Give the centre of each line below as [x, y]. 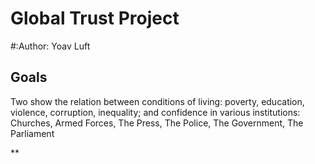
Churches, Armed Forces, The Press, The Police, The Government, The [157, 123]
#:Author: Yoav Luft [50, 46]
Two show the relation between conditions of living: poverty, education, [157, 101]
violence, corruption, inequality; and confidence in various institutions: [155, 112]
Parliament [32, 133]
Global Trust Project [95, 18]
